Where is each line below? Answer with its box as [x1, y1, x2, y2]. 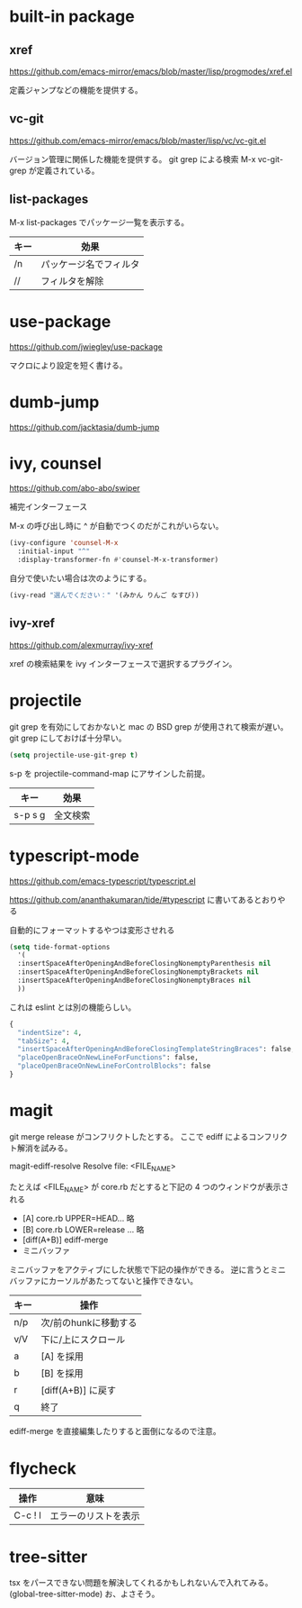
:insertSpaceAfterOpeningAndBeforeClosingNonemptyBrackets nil [17, 968, 259, 977]
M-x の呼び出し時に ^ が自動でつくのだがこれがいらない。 [9, 521, 224, 531]
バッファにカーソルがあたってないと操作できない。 [9, 1276, 199, 1286]
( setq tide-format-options [9, 942, 111, 951]
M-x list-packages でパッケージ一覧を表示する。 [9, 216, 190, 227]
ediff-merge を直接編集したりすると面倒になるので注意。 [9, 1426, 222, 1437]
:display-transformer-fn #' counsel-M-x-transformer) [17, 556, 219, 565]
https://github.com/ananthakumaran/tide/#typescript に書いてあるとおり [9, 894, 278, 904]
